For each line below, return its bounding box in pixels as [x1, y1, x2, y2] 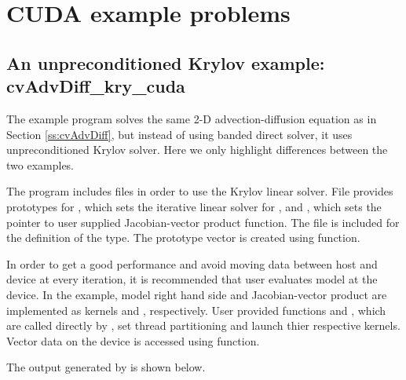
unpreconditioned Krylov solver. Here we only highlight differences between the [6, 141, 388, 158]
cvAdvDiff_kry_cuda [6, 74, 185, 98]
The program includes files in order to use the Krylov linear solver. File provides [6, 183, 393, 199]
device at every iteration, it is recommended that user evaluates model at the [6, 271, 378, 287]
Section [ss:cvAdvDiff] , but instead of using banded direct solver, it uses [6, 126, 353, 142]
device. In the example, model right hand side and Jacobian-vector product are [6, 286, 387, 302]
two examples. [6, 156, 75, 173]
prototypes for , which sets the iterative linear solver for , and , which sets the [6, 198, 382, 214]
